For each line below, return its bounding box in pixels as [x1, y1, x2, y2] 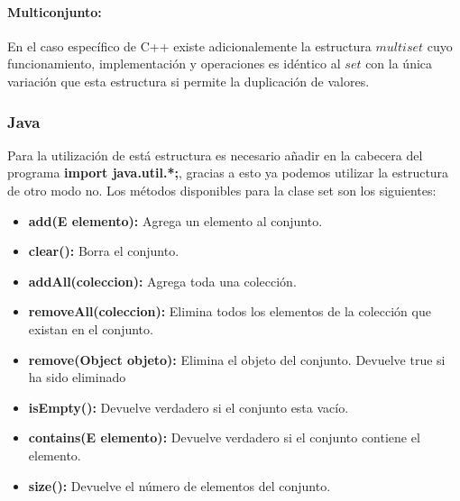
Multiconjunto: [7, 2, 102, 21]
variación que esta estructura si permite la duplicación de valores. [7, 71, 370, 90]
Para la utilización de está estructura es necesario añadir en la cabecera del [7, 145, 423, 164]
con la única [365, 54, 433, 73]
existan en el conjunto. [28, 319, 153, 338]
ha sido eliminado [28, 368, 126, 387]
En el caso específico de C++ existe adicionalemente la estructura [7, 36, 372, 55]
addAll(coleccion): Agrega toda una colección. [28, 271, 297, 290]
